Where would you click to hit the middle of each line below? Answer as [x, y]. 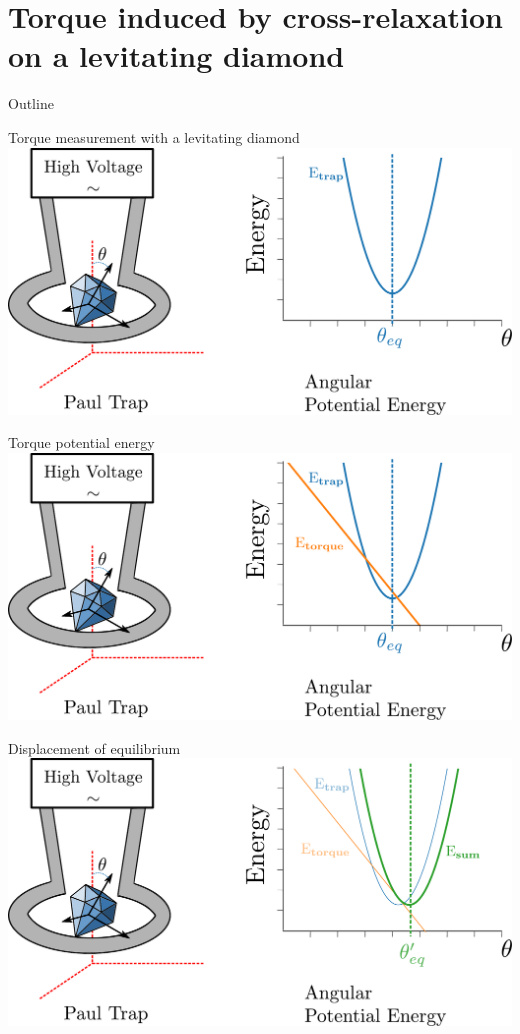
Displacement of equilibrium [94, 747]
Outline [31, 103]
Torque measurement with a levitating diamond [154, 136]
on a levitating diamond [176, 55]
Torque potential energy [81, 442]
